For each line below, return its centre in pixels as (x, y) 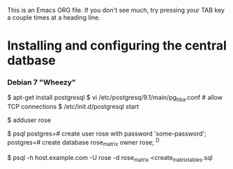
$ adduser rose (29, 120)
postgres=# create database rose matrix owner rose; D (83, 142)
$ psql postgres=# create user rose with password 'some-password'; (107, 134)
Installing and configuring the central (117, 46)
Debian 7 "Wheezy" (42, 82)
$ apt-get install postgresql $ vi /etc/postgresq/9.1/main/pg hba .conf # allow (115, 98)
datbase (31, 60)
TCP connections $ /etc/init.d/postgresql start (73, 107)
